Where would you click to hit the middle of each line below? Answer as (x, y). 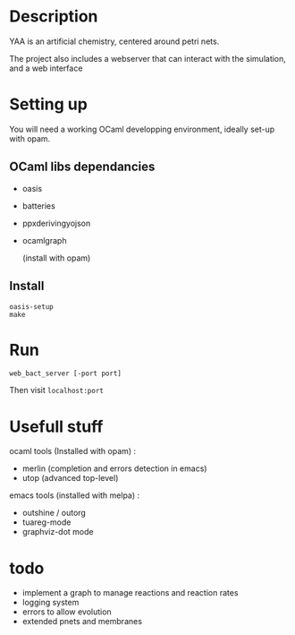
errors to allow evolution (67, 612)
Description (54, 17)
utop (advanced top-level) (70, 478)
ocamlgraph (44, 240)
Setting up (48, 104)
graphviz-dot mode (58, 532)
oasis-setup (31, 306)
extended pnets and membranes (82, 622)
